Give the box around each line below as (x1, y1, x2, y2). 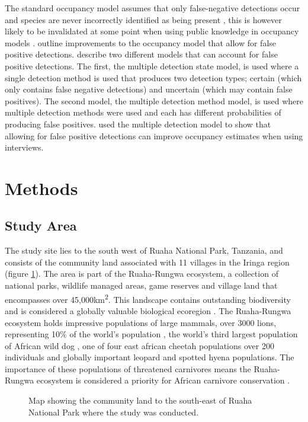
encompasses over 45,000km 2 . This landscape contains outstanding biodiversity (5, 291, 291, 305)
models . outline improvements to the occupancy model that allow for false (5, 36, 277, 49)
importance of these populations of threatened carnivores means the (5, 362, 251, 375)
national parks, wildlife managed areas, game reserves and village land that (5, 279, 278, 292)
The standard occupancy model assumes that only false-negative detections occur (5, 2, 300, 14)
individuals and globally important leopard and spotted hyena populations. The (5, 351, 294, 363)
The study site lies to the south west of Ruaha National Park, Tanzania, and (5, 244, 283, 257)
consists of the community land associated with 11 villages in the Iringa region (5, 255, 290, 268)
